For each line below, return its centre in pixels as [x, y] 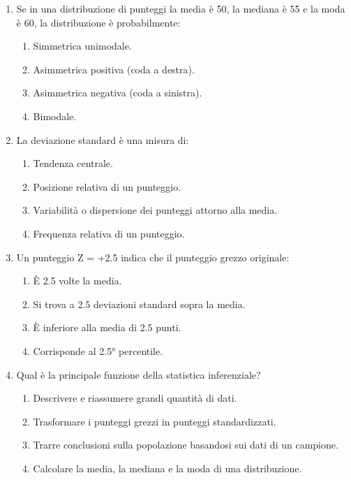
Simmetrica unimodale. [82, 46]
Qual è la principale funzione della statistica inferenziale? [139, 374]
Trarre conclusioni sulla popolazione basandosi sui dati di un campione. [186, 445]
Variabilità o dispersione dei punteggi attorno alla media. [155, 210]
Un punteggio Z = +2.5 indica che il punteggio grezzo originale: [153, 257]
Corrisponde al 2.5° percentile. [98, 350]
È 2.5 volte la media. [77, 281]
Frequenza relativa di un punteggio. [109, 233]
